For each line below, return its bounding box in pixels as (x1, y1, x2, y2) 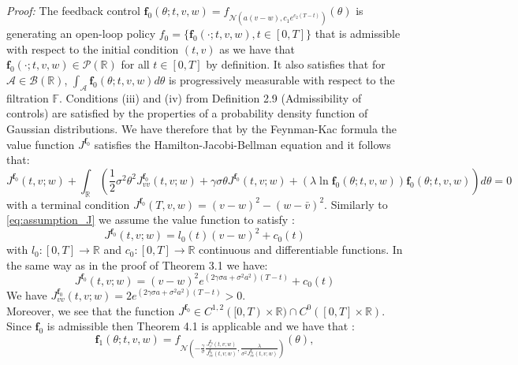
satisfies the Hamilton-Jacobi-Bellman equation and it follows (94, 136, 391, 152)
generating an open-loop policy (6, 25, 156, 42)
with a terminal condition (6, 196, 130, 212)
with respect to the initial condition (6, 40, 179, 57)
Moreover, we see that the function (6, 302, 175, 318)
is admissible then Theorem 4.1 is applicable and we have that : (47, 318, 355, 334)
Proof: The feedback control (6, 2, 140, 18)
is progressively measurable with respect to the (168, 71, 395, 88)
